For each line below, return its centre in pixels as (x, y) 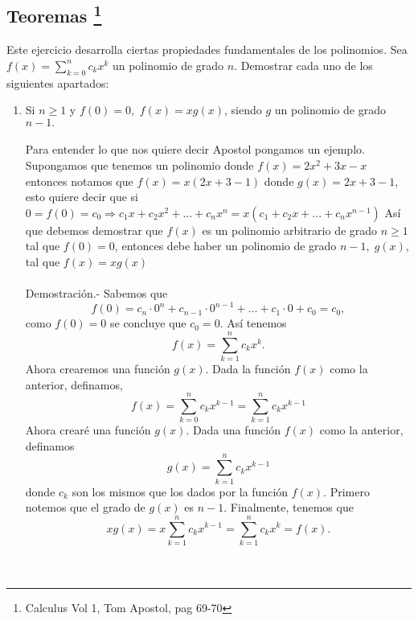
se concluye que (148, 323)
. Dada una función (233, 430)
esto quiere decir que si (82, 197)
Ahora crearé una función (88, 430)
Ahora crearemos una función (98, 368)
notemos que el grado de (85, 507)
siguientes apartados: (58, 82)
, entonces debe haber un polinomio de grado (225, 246)
